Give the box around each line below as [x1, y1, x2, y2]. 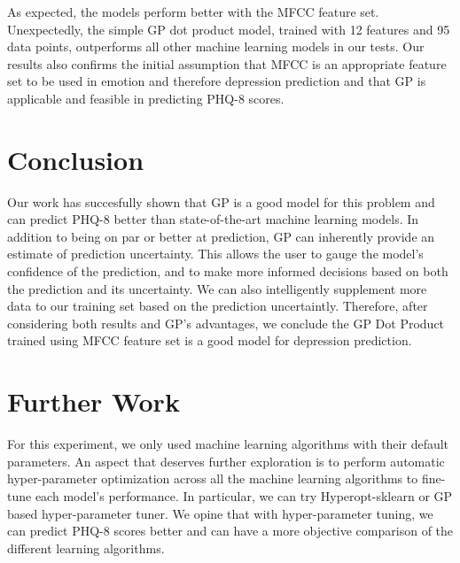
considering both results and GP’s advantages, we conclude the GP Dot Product [7, 313, 445, 332]
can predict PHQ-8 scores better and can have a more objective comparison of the [7, 521, 454, 540]
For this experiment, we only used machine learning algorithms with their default [7, 435, 449, 453]
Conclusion [7, 141, 144, 177]
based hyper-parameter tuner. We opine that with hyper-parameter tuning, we [7, 504, 433, 522]
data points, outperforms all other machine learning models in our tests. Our [7, 37, 425, 56]
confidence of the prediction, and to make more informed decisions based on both [7, 262, 448, 281]
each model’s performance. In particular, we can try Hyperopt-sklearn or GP [35, 486, 453, 505]
